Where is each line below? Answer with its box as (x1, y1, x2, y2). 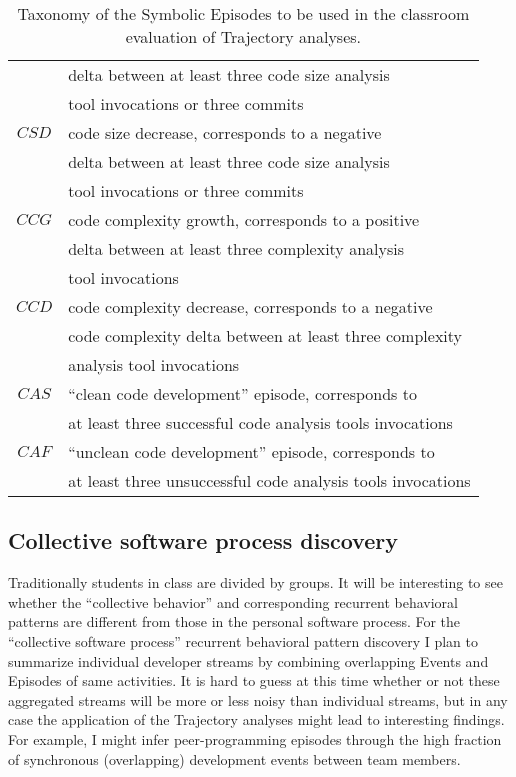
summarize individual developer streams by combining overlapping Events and (8, 650, 489, 671)
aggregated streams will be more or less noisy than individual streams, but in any (8, 689, 508, 710)
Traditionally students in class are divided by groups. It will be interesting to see (8, 572, 503, 593)
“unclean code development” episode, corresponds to (68, 440, 435, 463)
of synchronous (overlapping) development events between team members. (8, 748, 461, 769)
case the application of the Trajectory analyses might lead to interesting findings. (8, 709, 505, 730)
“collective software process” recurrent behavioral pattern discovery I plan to (8, 630, 478, 651)
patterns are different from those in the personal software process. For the (8, 611, 461, 632)
